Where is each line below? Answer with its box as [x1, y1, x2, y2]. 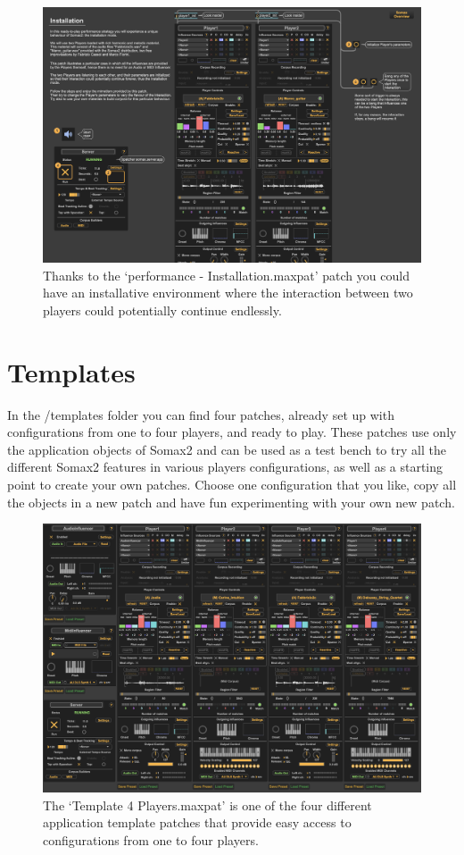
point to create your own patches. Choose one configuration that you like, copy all [7, 474, 457, 493]
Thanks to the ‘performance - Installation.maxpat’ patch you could [43, 265, 410, 284]
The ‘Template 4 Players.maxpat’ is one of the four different [43, 795, 372, 814]
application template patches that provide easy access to [43, 813, 352, 832]
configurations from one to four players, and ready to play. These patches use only [7, 423, 457, 441]
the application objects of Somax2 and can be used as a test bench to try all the [7, 440, 446, 458]
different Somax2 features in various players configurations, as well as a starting [7, 457, 443, 476]
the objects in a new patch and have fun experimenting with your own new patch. [7, 492, 455, 511]
